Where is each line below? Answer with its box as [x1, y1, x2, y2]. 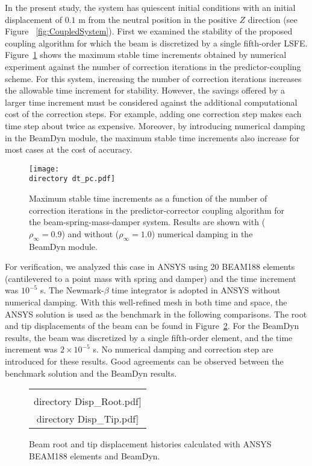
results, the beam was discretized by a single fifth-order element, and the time [5, 331, 293, 343]
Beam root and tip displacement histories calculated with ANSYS [29, 438, 272, 450]
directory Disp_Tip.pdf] [36, 412, 139, 426]
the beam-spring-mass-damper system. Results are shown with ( [29, 215, 266, 228]
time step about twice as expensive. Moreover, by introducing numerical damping [5, 119, 305, 132]
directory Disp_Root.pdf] [34, 394, 142, 409]
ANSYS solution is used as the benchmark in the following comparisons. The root [5, 307, 307, 320]
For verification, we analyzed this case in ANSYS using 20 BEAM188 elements [5, 260, 295, 273]
